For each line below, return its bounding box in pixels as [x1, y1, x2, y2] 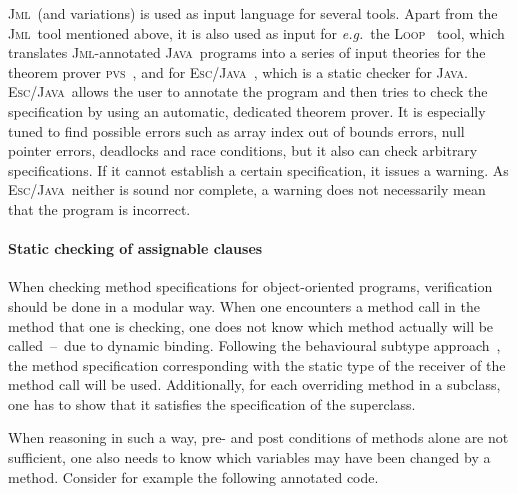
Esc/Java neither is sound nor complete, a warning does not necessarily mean [8, 179, 486, 200]
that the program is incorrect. [8, 198, 191, 219]
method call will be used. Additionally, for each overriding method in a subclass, [8, 374, 501, 395]
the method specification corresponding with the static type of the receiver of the [8, 354, 506, 375]
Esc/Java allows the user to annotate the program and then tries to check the [8, 81, 488, 102]
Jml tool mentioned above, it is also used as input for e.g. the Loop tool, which [8, 22, 505, 43]
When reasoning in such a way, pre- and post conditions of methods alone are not [8, 427, 509, 448]
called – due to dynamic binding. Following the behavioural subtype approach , [8, 335, 501, 356]
